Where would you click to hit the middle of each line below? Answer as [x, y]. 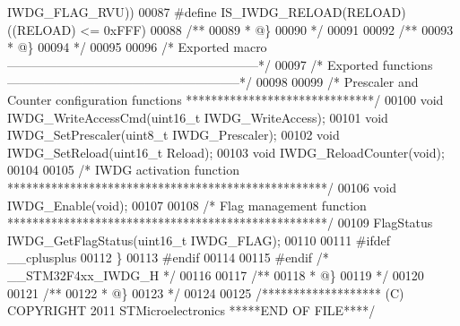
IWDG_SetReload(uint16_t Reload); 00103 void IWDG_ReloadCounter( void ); [226, 152]
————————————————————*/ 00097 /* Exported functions [220, 64]
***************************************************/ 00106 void [202, 187]
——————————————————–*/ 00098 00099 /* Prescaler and [213, 82]
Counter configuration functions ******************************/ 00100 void [226, 99]
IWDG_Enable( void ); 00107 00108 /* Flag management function [187, 205]
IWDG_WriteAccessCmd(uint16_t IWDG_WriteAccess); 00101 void [198, 117]
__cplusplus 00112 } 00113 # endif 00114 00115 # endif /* [168, 257]
